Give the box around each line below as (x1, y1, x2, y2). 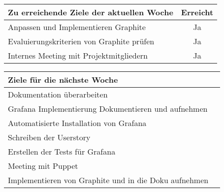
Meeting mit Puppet (8, 160, 78, 171)
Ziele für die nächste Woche (8, 74, 118, 85)
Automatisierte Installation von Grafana (8, 117, 147, 128)
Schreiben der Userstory (8, 131, 91, 143)
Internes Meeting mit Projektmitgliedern (8, 50, 148, 61)
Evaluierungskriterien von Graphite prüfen (8, 35, 155, 47)
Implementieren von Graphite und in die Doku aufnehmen (8, 174, 209, 186)
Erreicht (181, 6, 214, 18)
